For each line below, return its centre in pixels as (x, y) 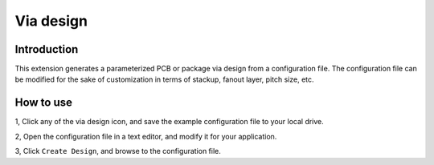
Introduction (47, 49)
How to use (43, 103)
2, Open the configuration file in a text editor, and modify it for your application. (146, 136)
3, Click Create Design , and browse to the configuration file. (118, 151)
